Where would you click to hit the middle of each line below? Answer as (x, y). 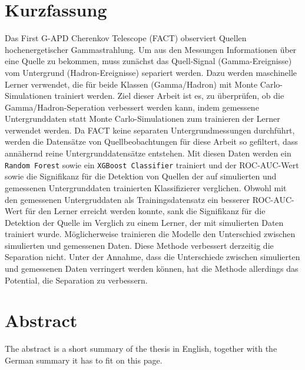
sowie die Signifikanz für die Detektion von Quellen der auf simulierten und (141, 176)
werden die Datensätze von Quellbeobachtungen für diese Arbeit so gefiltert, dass (151, 141)
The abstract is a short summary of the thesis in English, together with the (141, 349)
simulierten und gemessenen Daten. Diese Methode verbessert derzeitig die (139, 245)
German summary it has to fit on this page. (84, 360)
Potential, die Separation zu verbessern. (76, 280)
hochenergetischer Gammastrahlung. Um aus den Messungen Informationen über (151, 49)
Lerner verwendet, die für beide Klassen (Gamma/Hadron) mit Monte (131, 84)
